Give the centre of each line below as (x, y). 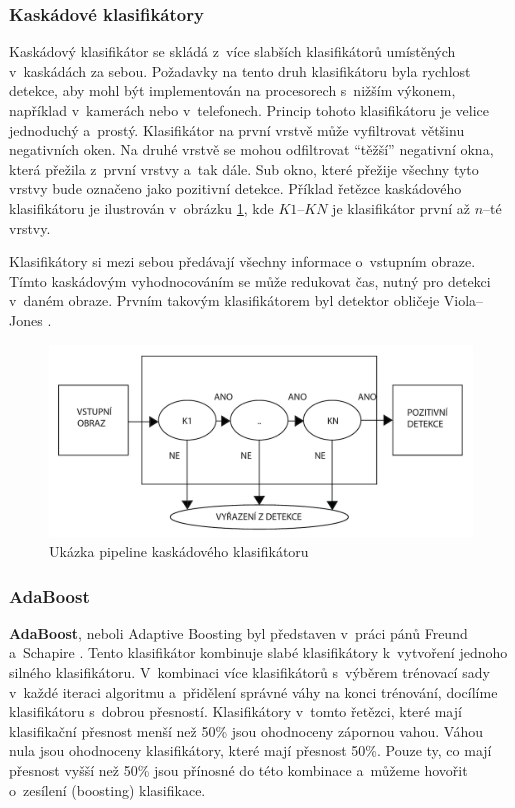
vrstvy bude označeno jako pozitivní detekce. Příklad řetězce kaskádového (235, 188)
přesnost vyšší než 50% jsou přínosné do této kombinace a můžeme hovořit (238, 770)
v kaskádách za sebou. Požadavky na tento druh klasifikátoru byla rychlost (240, 70)
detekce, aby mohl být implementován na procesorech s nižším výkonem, (232, 90)
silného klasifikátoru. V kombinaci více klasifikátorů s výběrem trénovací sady (249, 672)
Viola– (463, 300)
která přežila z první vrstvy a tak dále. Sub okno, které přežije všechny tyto (244, 168)
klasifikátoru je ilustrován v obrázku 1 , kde (141, 207)
